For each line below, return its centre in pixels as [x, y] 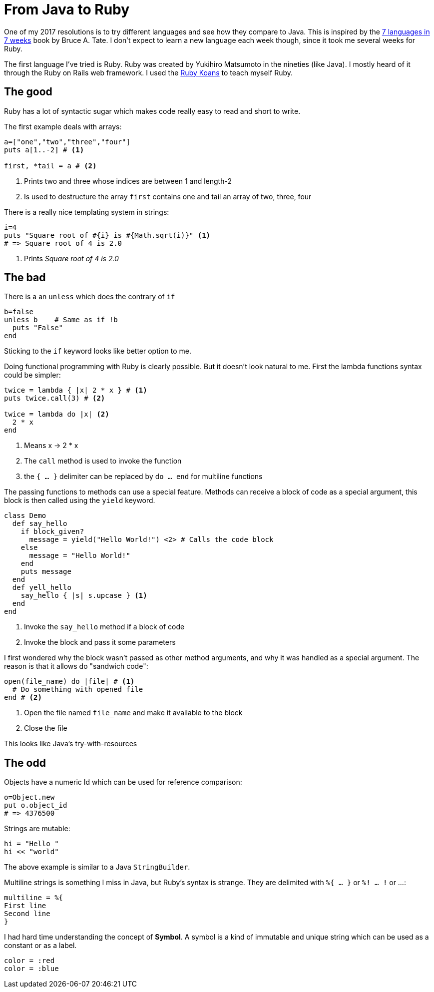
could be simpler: [32, 375]
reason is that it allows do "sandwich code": [76, 666]
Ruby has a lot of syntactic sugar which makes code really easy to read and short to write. [152, 111]
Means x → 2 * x [51, 446]
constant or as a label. [40, 946]
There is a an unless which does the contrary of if [90, 297]
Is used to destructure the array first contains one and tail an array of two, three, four [168, 196]
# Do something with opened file [78, 690]
